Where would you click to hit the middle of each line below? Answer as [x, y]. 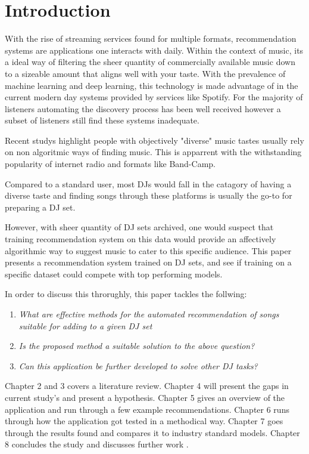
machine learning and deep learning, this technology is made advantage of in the [152, 85]
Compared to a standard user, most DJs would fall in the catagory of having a [148, 183]
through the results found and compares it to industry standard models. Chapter [152, 432]
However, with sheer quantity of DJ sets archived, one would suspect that [139, 227]
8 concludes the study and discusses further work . [97, 444]
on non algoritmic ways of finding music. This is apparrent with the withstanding [153, 152]
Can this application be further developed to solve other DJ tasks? [138, 365]
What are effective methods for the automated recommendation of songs [149, 314]
